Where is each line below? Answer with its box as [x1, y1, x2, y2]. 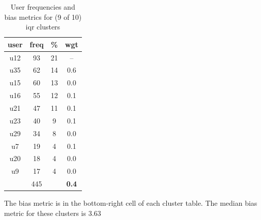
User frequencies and [11, 2, 75, 12]
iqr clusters [25, 21, 61, 32]
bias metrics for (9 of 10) [4, 11, 82, 22]
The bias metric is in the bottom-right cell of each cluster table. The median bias [4, 198, 257, 208]
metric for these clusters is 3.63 [4, 207, 101, 218]
